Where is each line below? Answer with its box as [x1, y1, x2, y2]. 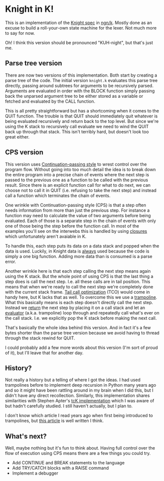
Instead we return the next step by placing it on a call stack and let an [5, 305, 145, 311]
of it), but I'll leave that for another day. [5, 350, 84, 356]
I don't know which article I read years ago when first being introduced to [5, 413, 153, 419]
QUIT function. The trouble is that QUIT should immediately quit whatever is [5, 113, 158, 119]
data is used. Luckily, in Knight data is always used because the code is [5, 248, 149, 254]
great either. [5, 134, 30, 140]
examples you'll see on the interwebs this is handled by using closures [5, 228, 147, 234]
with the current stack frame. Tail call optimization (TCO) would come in [5, 289, 150, 295]
